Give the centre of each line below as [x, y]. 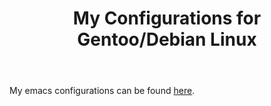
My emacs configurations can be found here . [102, 91]
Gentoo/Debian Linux [167, 39]
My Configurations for [167, 18]
